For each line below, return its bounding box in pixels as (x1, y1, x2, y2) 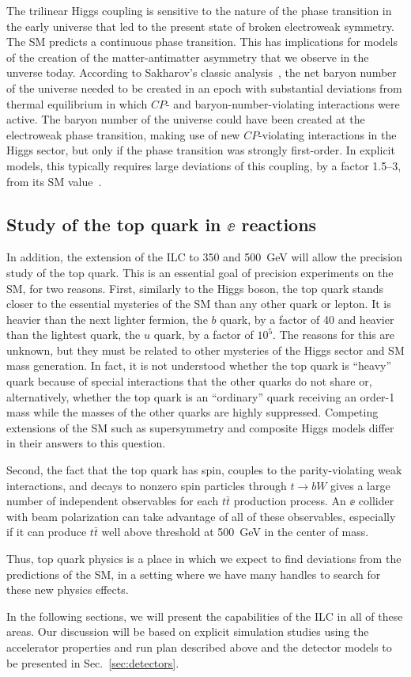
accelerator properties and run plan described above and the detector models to (6, 638, 392, 655)
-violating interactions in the (258, 126, 397, 143)
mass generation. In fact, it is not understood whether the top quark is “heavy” (6, 357, 392, 374)
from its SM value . (6, 173, 102, 189)
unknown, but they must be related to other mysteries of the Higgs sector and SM (6, 341, 405, 358)
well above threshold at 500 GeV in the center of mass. (101, 523, 369, 540)
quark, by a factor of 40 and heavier (220, 310, 394, 327)
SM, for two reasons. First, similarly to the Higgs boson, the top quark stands (6, 280, 384, 296)
